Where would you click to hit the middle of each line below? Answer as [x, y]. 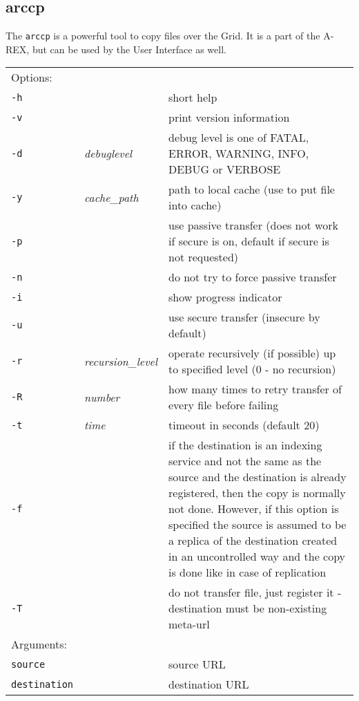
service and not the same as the [245, 461]
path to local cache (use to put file [252, 189]
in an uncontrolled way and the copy [257, 557]
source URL [197, 664]
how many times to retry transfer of [255, 389]
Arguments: [39, 644]
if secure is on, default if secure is [249, 241]
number [102, 397]
